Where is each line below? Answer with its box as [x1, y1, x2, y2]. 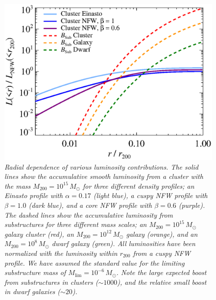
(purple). [178, 200, 205, 210]
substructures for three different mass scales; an [4, 219, 147, 229]
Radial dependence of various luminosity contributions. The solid [4, 161, 198, 172]
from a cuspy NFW [133, 248, 191, 258]
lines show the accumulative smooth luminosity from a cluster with [4, 171, 203, 181]
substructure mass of [4, 267, 66, 277]
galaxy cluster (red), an [4, 228, 74, 239]
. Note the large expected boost [116, 267, 207, 277]
